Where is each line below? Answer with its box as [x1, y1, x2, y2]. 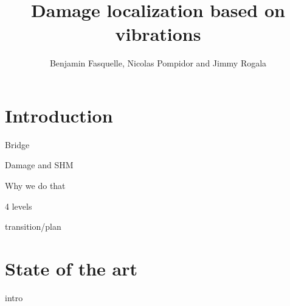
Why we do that [5, 179, 66, 192]
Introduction [5, 102, 113, 127]
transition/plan [5, 220, 61, 233]
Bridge [5, 138, 30, 151]
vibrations [115, 21, 201, 46]
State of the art [5, 256, 138, 280]
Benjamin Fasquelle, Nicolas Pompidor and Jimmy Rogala [49, 57, 267, 69]
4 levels [5, 199, 32, 212]
